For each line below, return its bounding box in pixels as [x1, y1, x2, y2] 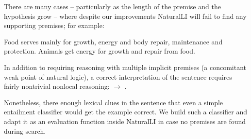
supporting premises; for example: [4, 20, 104, 30]
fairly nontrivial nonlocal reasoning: [4, 81, 110, 91]
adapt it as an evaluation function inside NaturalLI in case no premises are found [4, 116, 246, 126]
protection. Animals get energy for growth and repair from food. [4, 46, 195, 56]
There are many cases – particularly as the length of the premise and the [4, 1, 221, 11]
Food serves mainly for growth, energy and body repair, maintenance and [4, 36, 223, 46]
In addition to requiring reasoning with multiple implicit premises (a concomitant [4, 62, 246, 72]
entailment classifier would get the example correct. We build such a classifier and [4, 107, 248, 117]
